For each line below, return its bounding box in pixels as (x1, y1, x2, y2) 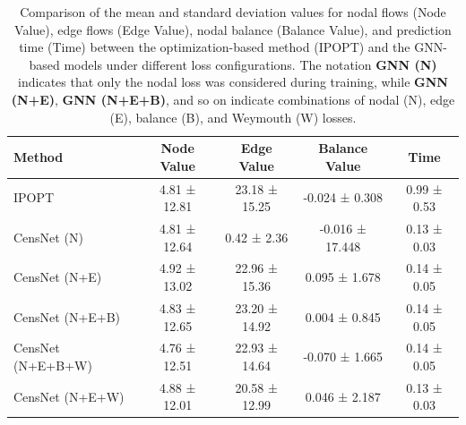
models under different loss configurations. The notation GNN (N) (64, 55, 437, 73)
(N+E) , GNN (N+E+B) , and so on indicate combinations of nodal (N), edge (11, 89, 455, 108)
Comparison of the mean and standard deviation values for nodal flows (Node (20, 3, 446, 21)
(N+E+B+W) (13, 355, 92, 374)
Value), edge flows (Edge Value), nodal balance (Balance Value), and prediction (14, 20, 452, 38)
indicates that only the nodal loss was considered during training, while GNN (18, 72, 448, 91)
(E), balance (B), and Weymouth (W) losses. (109, 107, 357, 126)
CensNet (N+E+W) (13, 387, 125, 405)
